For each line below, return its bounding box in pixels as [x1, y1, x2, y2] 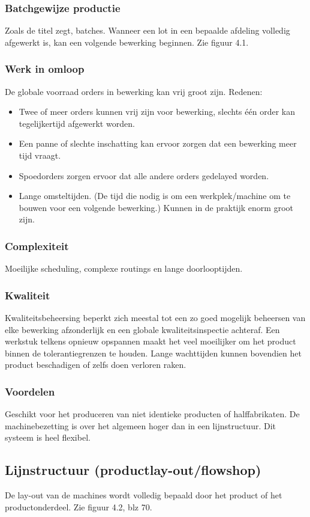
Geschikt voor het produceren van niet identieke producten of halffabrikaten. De [5, 408, 300, 420]
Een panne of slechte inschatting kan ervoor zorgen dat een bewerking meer [19, 137, 297, 150]
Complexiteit [5, 238, 69, 253]
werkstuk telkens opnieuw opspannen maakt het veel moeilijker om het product [5, 335, 296, 347]
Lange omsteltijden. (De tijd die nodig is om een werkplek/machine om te [19, 189, 291, 202]
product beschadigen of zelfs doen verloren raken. [5, 358, 186, 371]
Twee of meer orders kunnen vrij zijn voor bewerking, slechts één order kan [19, 105, 295, 118]
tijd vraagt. [19, 149, 61, 161]
